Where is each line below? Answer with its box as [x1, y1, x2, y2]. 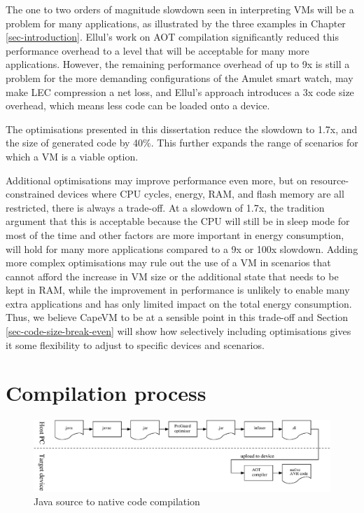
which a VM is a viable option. [6, 149, 139, 163]
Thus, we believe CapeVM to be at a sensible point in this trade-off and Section [6, 310, 349, 324]
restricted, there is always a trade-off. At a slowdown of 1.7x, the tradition [6, 200, 325, 214]
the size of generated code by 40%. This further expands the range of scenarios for [6, 135, 358, 150]
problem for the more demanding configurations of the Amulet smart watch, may [6, 70, 353, 85]
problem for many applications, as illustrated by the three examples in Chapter [6, 15, 346, 30]
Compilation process [6, 378, 206, 407]
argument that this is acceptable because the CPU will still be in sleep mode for [6, 214, 350, 228]
